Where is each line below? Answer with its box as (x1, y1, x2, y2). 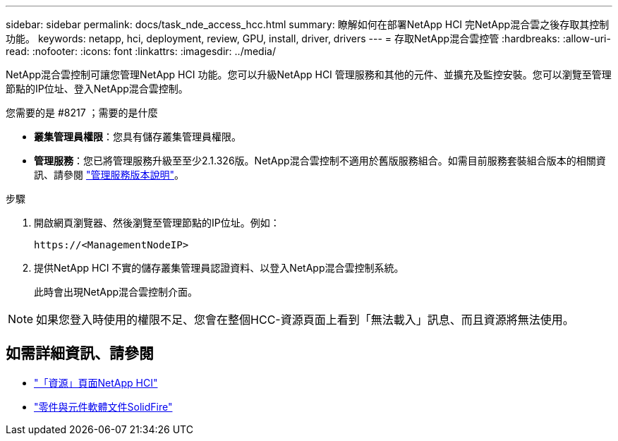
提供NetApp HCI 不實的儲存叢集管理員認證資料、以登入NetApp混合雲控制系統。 (34, 262, 404, 274)
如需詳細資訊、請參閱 (6, 344, 154, 363)
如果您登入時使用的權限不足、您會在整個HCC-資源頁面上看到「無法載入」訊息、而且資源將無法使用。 (36, 313, 574, 327)
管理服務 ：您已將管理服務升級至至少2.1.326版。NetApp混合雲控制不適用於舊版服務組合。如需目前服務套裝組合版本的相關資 (34, 155, 606, 167)
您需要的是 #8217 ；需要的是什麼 (6, 107, 158, 119)
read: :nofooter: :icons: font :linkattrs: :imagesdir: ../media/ (6, 45, 276, 57)
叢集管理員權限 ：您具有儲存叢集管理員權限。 (34, 131, 241, 143)
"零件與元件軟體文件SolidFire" (34, 400, 173, 413)
